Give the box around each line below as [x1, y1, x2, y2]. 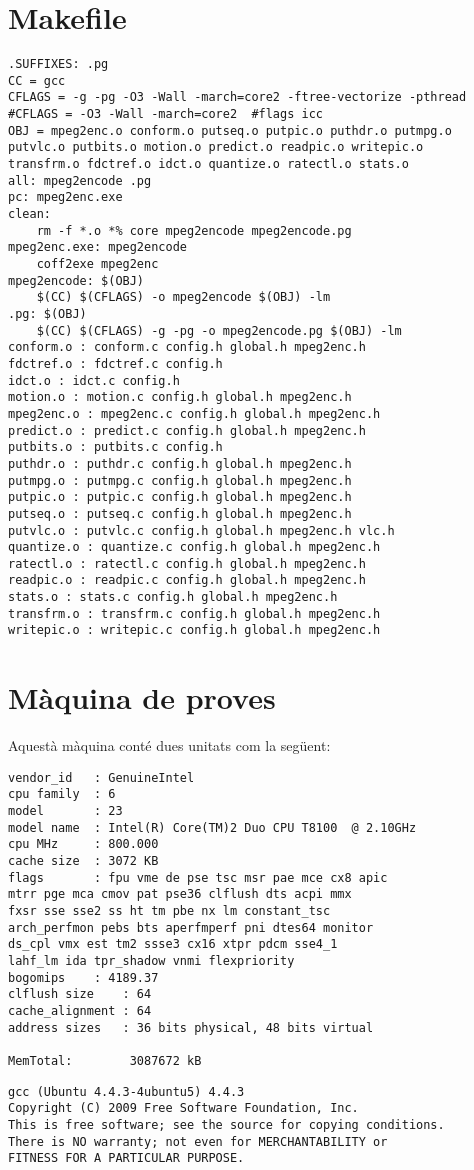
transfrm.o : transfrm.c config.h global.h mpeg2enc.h [8, 606, 381, 621]
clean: [8, 207, 51, 222]
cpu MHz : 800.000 [8, 837, 159, 852]
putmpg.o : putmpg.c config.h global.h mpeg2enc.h [8, 473, 352, 488]
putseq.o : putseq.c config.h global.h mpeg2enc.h [8, 506, 352, 521]
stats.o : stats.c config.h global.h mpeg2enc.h [8, 590, 338, 605]
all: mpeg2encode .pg [8, 173, 152, 188]
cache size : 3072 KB [8, 854, 159, 869]
